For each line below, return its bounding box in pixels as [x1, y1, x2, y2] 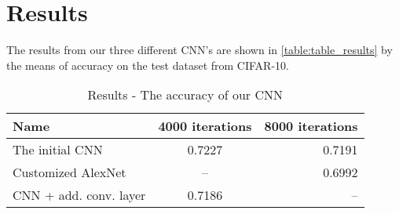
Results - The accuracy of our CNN [87, 85, 284, 104]
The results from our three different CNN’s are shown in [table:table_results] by [6, 42, 393, 58]
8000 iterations [264, 117, 358, 136]
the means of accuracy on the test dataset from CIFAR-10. [6, 56, 289, 73]
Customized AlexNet [13, 163, 126, 182]
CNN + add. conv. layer [13, 186, 146, 205]
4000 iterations [158, 117, 252, 136]
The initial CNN [13, 140, 103, 159]
